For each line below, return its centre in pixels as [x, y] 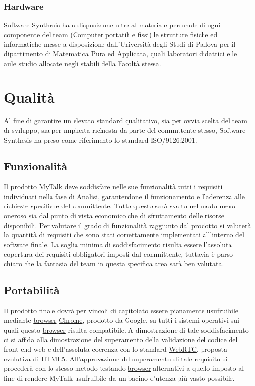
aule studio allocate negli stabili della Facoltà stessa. [83, 63]
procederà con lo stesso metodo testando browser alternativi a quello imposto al [124, 368]
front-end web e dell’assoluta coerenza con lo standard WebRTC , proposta [115, 349]
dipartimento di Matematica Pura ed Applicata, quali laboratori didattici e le [121, 53]
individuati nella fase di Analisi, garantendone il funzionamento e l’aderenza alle [125, 196]
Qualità [29, 97]
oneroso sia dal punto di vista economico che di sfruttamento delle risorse [114, 216]
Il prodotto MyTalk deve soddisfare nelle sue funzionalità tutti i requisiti [113, 187]
